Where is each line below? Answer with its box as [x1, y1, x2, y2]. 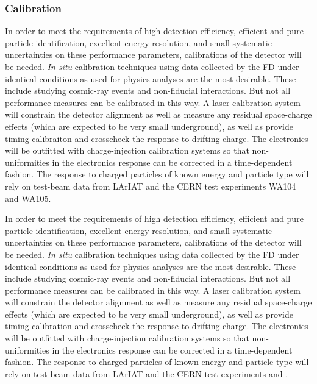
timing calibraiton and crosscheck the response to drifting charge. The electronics [5, 132, 308, 144]
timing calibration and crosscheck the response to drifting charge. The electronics [5, 319, 308, 332]
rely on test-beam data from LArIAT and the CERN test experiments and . [5, 367, 288, 380]
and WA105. [5, 191, 51, 204]
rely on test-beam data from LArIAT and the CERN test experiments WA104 [5, 179, 296, 192]
